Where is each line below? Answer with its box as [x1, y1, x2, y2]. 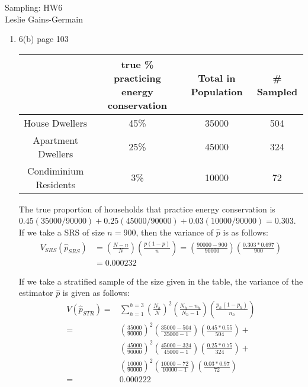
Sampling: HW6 [5, 1, 63, 13]
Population [191, 84, 243, 98]
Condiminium [27, 163, 84, 178]
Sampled [256, 84, 298, 98]
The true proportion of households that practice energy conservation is [18, 202, 275, 215]
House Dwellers [24, 115, 87, 130]
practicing [113, 70, 161, 85]
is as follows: [223, 225, 268, 238]
